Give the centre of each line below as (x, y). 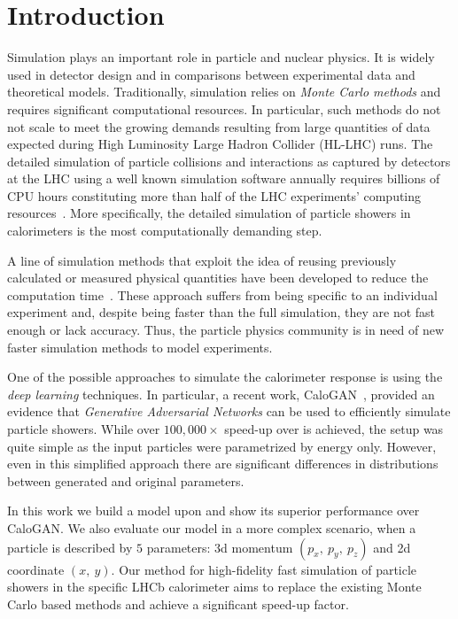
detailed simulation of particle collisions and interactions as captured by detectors (229, 161)
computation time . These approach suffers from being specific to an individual (222, 294)
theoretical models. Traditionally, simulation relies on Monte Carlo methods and (224, 92)
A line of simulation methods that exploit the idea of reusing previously (202, 260)
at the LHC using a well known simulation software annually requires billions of (224, 178)
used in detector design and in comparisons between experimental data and (211, 74)
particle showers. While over (84, 429)
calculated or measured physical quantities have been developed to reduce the (218, 278)
